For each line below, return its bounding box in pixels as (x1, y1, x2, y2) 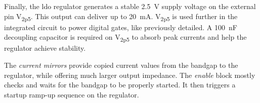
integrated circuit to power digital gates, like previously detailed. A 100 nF (4, 22, 237, 32)
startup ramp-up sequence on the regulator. (4, 89, 139, 99)
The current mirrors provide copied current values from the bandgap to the (4, 60, 238, 70)
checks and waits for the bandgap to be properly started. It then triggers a (4, 79, 236, 90)
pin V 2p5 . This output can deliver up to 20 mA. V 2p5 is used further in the (4, 11, 238, 23)
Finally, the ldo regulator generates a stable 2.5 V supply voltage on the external (4, 1, 256, 11)
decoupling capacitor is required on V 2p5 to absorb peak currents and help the (4, 32, 247, 44)
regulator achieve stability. (4, 43, 86, 53)
